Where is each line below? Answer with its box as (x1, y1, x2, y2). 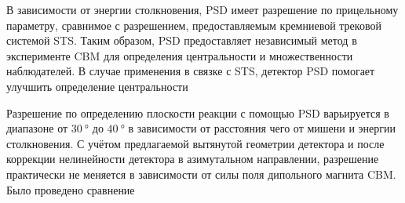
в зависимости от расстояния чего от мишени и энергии (128, 120, 396, 136)
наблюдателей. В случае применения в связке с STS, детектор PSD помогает (6, 63, 375, 79)
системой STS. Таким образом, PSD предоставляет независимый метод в (6, 32, 357, 49)
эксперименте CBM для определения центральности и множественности (6, 47, 353, 63)
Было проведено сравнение (6, 181, 135, 198)
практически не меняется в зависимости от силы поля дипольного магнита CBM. (6, 165, 396, 182)
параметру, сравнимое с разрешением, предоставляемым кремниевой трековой (6, 16, 381, 33)
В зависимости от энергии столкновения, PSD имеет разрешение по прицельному (6, 2, 399, 17)
